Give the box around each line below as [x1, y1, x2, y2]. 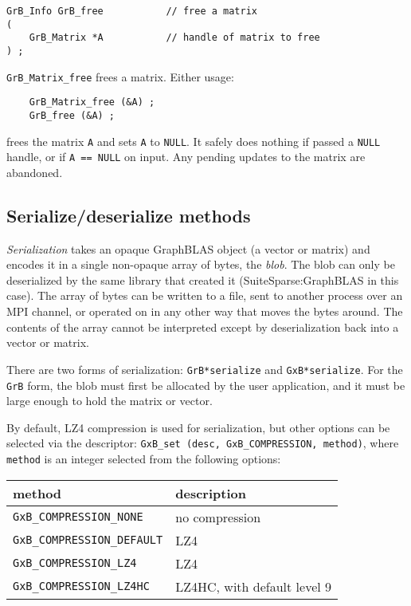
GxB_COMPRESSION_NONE [13, 510, 143, 524]
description [175, 483, 246, 502]
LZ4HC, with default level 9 [175, 576, 332, 596]
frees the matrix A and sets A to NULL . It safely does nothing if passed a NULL [6, 132, 381, 149]
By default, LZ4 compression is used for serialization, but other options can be [6, 419, 390, 435]
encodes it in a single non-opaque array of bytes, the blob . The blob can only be [6, 256, 395, 273]
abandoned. [6, 163, 63, 180]
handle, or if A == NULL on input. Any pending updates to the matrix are [6, 148, 366, 165]
